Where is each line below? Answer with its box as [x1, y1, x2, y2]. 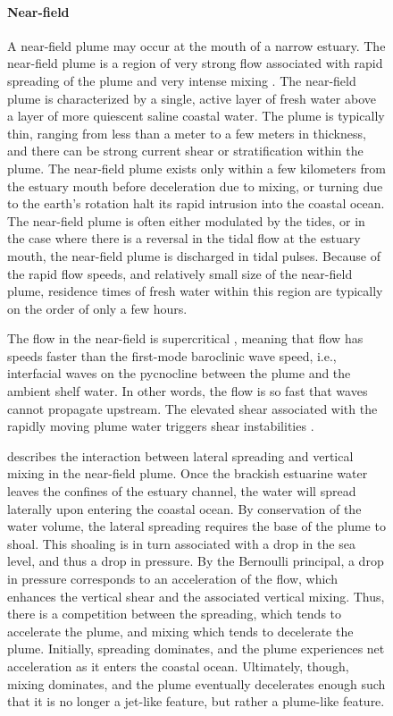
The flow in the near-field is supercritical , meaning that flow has [7, 329, 364, 348]
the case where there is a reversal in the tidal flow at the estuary [7, 229, 361, 248]
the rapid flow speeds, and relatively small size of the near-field [7, 264, 353, 282]
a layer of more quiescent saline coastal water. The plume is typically [7, 106, 385, 125]
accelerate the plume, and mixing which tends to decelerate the [7, 621, 354, 640]
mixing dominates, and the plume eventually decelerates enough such [7, 674, 386, 693]
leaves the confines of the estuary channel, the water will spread [7, 482, 356, 501]
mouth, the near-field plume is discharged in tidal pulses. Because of [7, 246, 380, 265]
